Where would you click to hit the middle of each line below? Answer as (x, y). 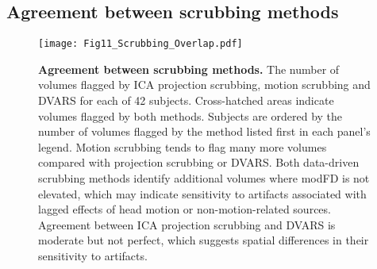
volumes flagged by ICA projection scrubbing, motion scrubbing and (204, 85)
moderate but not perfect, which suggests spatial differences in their (204, 240)
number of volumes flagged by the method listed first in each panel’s (204, 131)
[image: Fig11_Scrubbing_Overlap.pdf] (140, 44)
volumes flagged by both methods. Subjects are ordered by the (190, 115)
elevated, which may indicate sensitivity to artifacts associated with (202, 193)
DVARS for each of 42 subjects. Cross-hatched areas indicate (186, 100)
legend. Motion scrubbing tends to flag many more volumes (183, 146)
